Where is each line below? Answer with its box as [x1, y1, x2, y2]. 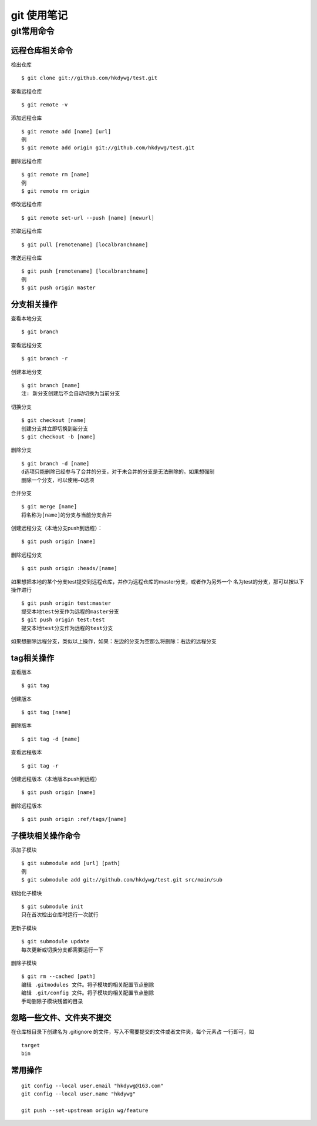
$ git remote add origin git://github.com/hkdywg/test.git [21, 145, 195, 151]
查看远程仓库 [11, 88, 42, 95]
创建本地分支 [11, 368, 42, 376]
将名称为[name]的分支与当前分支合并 [21, 511, 112, 518]
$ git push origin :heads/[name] [21, 565, 117, 572]
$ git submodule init [21, 903, 83, 910]
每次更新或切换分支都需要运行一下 [21, 946, 104, 953]
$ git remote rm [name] [21, 171, 90, 178]
